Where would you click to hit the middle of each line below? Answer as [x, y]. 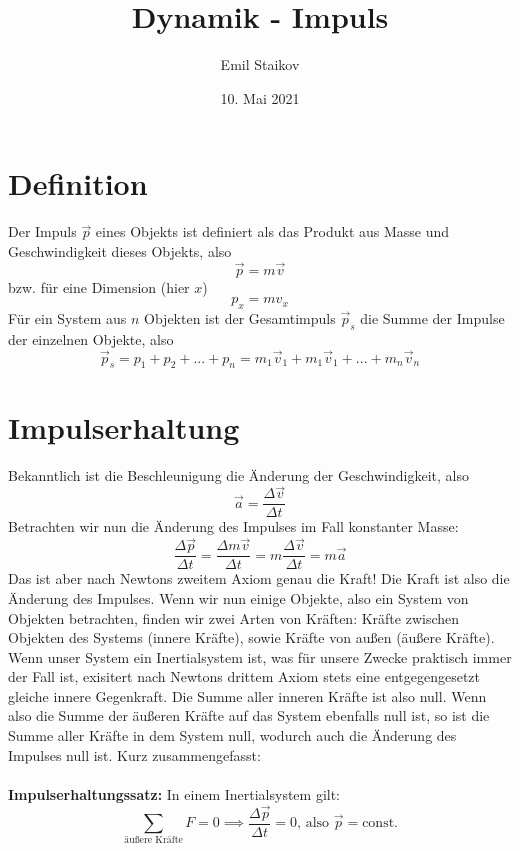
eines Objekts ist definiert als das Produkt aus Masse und [272, 231]
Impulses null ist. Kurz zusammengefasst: [134, 754]
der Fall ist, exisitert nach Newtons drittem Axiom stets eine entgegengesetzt [244, 676]
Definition [78, 183]
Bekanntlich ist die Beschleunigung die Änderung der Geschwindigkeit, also [238, 474]
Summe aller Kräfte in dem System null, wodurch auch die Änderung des [232, 735]
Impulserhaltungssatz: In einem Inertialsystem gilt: [174, 793]
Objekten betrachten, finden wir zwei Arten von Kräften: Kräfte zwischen [234, 617]
